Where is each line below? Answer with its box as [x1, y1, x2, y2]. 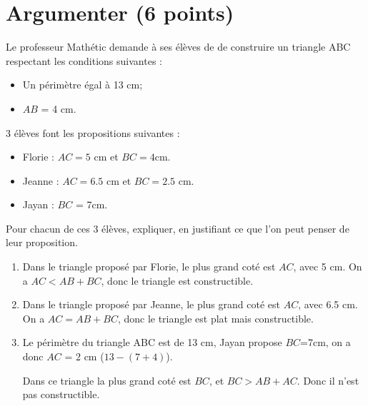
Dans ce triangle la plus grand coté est [22, 372, 192, 387]
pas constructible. [22, 387, 100, 402]
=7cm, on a [300, 335, 351, 350]
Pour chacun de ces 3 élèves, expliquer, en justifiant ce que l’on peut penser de [6, 220, 349, 235]
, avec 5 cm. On [293, 259, 362, 274]
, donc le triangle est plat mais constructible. [117, 310, 314, 325]
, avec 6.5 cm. [298, 297, 358, 312]
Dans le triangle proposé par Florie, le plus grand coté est [22, 259, 276, 274]
